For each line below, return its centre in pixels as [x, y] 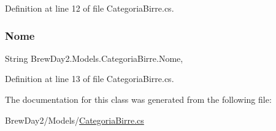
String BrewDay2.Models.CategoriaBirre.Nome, [94, 58]
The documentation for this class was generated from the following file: [138, 99]
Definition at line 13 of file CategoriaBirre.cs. [90, 79]
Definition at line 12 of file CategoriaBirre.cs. [90, 8]
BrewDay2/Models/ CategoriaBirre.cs [75, 120]
